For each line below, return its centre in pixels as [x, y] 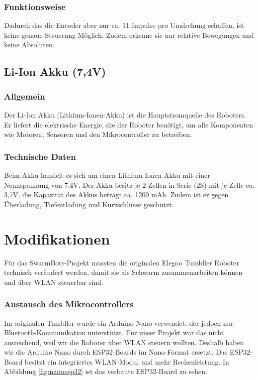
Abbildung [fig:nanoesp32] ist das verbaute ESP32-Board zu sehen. [106, 371]
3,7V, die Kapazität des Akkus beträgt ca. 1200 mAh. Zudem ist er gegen [116, 194]
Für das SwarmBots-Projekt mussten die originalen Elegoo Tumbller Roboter [122, 262]
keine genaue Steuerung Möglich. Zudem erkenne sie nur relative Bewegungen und [129, 35]
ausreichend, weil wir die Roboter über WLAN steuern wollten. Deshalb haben [124, 342]
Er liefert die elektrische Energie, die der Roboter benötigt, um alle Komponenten [129, 124]
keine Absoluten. [29, 45]
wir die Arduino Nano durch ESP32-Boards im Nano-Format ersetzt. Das [116, 352]
